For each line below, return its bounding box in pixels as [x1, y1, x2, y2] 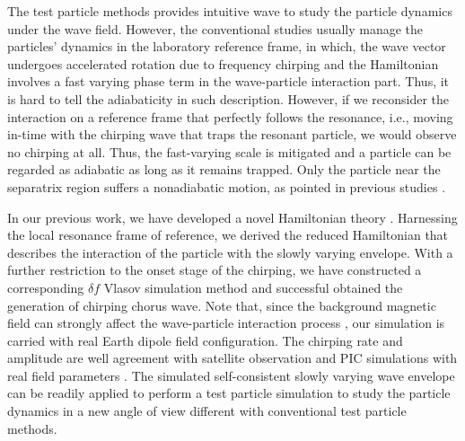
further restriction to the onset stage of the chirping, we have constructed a [7, 260, 422, 279]
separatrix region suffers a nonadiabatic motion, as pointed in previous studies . [7, 177, 446, 196]
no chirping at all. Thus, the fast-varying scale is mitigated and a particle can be [7, 142, 452, 161]
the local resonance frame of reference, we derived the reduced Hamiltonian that [7, 225, 449, 244]
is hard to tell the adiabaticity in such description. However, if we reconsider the [7, 89, 450, 108]
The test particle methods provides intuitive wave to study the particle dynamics [7, 2, 452, 20]
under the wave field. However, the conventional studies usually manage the [7, 19, 424, 38]
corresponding [7, 278, 84, 296]
